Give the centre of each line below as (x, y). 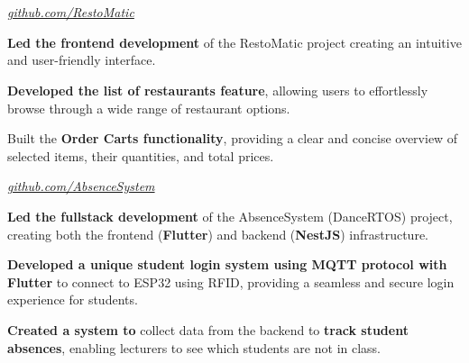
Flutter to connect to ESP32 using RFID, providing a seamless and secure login (231, 281)
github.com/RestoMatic (71, 12)
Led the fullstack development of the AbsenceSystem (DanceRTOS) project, (230, 216)
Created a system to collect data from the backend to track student (208, 329)
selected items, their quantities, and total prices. (141, 155)
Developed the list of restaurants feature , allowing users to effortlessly (218, 90)
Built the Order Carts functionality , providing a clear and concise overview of (233, 138)
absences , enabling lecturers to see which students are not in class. (194, 347)
